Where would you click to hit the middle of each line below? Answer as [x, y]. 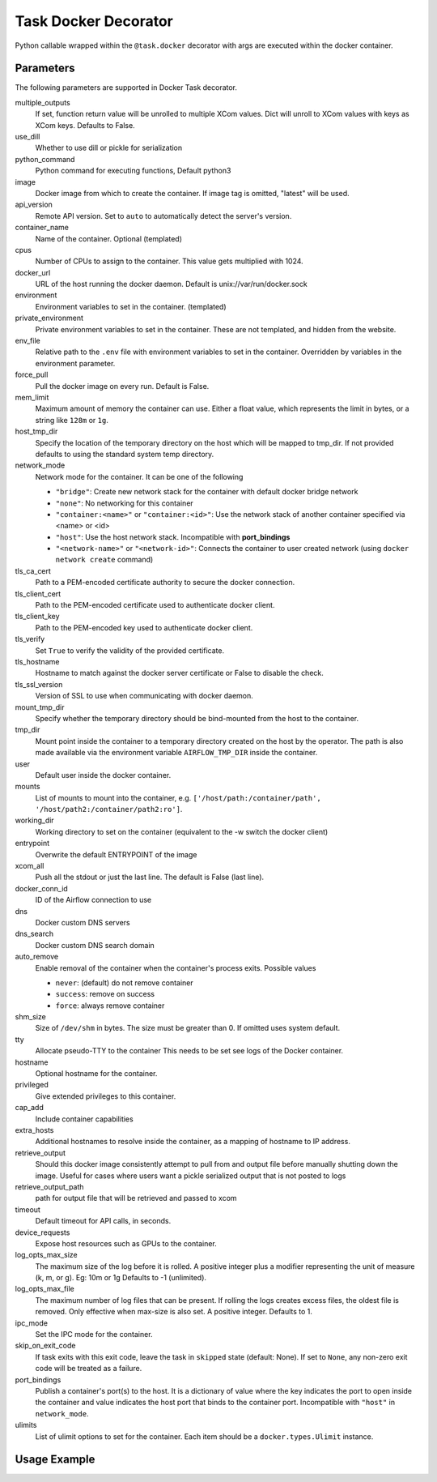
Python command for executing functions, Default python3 [133, 171]
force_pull [32, 375]
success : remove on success [105, 994]
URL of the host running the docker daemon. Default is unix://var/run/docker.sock [171, 284]
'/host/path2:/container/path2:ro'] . [109, 809]
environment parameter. [75, 363]
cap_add [29, 1108]
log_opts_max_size [47, 1255]
